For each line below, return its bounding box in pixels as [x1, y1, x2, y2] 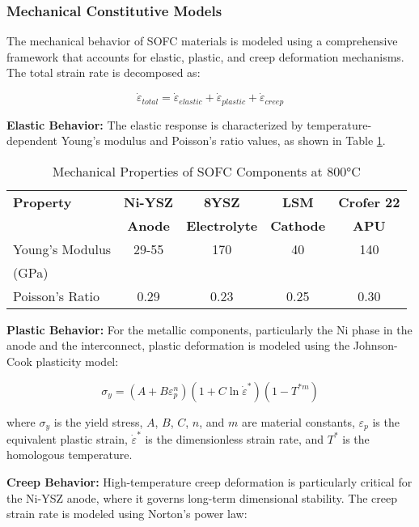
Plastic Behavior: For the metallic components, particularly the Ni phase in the [6, 321, 413, 338]
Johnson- [353, 337, 398, 354]
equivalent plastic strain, [6, 430, 128, 447]
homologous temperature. [6, 446, 133, 463]
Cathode [270, 215, 326, 235]
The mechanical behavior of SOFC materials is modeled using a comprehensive [6, 32, 398, 49]
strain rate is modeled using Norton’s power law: [6, 505, 248, 522]
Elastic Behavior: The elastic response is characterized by [6, 116, 303, 133]
